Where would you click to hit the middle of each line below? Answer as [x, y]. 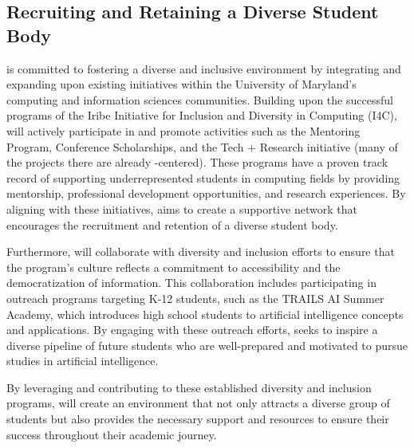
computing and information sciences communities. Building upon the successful [200, 99]
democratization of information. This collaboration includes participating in [191, 283]
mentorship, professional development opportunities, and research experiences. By [206, 193]
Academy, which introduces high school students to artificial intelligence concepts [205, 314]
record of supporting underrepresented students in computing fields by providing [203, 177]
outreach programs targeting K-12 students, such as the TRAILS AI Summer [195, 298]
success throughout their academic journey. [112, 434]
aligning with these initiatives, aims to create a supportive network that [182, 208]
